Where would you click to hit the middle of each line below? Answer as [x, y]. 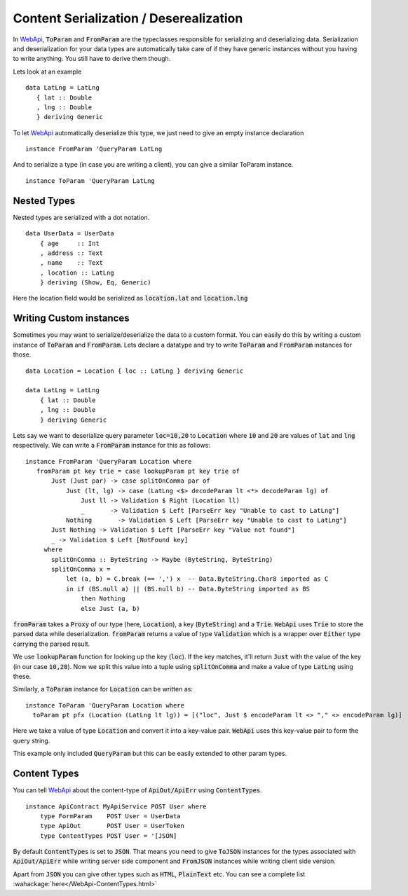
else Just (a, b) [110, 608]
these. [22, 676]
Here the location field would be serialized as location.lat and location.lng [130, 298]
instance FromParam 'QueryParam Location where [109, 461]
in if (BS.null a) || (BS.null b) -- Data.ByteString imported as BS [188, 589]
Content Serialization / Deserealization [128, 18]
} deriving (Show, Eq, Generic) [95, 283]
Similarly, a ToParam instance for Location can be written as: [103, 689]
